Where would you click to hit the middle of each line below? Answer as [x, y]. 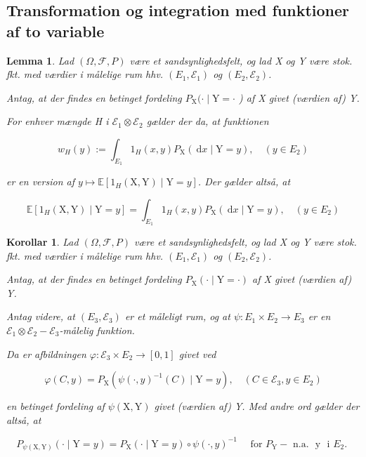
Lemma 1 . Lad [40, 60]
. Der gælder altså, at [244, 181]
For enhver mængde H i [58, 121]
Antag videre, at [41, 316]
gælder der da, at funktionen [208, 121]
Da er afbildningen [46, 353]
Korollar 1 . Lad [43, 241]
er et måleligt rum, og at [177, 316]
